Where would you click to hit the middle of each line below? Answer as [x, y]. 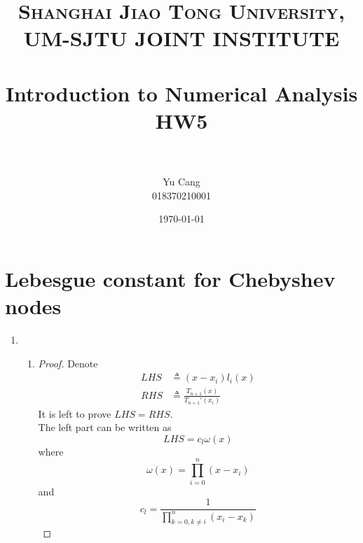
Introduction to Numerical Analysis [181, 93]
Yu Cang [181, 182]
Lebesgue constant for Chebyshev [170, 278]
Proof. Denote [68, 363]
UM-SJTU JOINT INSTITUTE [181, 38]
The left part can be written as [105, 427]
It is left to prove [75, 413]
